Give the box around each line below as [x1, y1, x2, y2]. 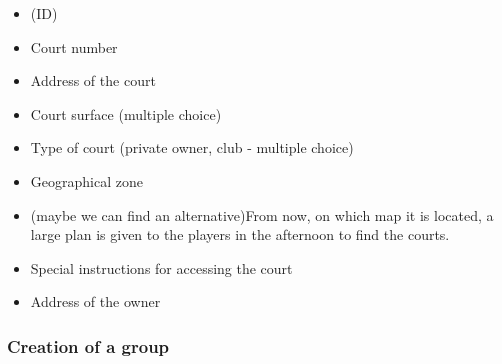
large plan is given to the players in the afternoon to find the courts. [30, 224, 450, 245]
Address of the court [30, 70, 156, 91]
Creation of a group [7, 333, 170, 358]
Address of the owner [30, 291, 161, 312]
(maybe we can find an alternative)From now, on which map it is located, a [30, 204, 494, 225]
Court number [30, 36, 118, 57]
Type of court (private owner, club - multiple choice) [30, 137, 354, 158]
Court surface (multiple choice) [30, 103, 222, 124]
